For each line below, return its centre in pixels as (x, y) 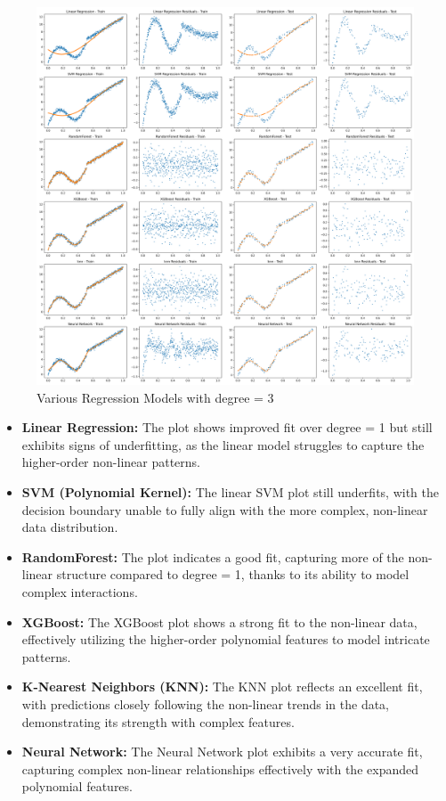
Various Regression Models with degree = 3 (155, 397)
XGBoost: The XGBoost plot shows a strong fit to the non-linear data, (219, 621)
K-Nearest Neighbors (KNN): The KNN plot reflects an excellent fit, (222, 687)
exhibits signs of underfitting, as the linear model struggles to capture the (223, 444)
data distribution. (70, 527)
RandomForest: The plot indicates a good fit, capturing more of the (213, 556)
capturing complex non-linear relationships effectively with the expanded (220, 768)
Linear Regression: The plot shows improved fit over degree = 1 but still (227, 427)
